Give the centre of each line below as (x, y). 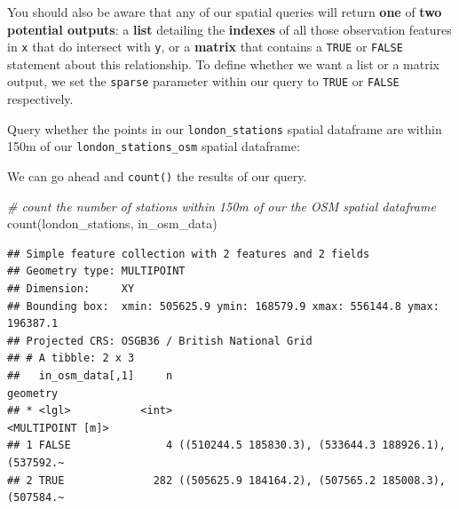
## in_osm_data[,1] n (90, 376)
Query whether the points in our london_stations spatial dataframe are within (225, 128)
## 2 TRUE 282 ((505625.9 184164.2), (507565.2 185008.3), (226, 480)
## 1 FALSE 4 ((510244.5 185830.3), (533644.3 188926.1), (226, 445)
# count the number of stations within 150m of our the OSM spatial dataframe (222, 206)
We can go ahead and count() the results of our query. (157, 176)
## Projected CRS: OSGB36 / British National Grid (160, 341)
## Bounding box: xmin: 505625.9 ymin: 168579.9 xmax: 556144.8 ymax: (223, 306)
